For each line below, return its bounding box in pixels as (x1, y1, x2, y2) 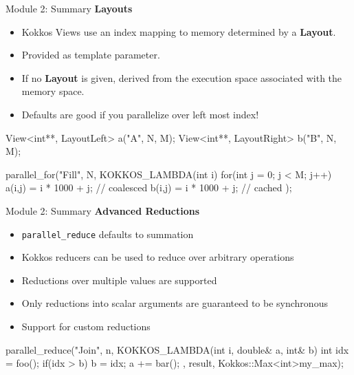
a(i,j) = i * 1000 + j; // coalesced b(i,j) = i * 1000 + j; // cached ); (5, 180, 292, 195)
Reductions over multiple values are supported (21, 272, 217, 287)
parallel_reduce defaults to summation (21, 226, 194, 241)
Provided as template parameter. (21, 47, 160, 62)
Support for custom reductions (21, 319, 151, 333)
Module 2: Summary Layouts (5, 1, 133, 15)
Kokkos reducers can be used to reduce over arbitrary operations (21, 250, 294, 264)
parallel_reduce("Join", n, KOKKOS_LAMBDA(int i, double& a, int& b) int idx (5, 342, 349, 356)
